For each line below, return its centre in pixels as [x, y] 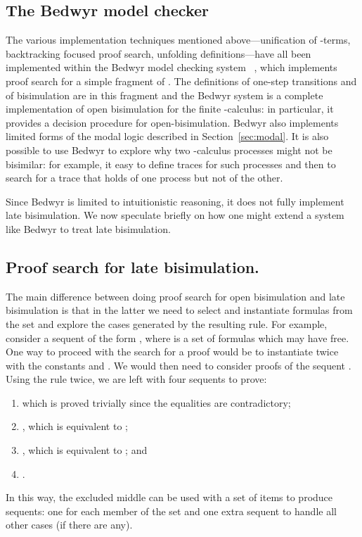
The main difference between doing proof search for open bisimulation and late [175, 296]
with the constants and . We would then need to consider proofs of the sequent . [179, 365]
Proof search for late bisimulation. [132, 266]
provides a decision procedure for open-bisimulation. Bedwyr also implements [172, 122]
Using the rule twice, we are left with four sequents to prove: [136, 379]
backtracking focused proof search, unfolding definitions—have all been [159, 53]
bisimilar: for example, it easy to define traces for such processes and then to [171, 164]
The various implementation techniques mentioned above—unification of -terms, [178, 40]
